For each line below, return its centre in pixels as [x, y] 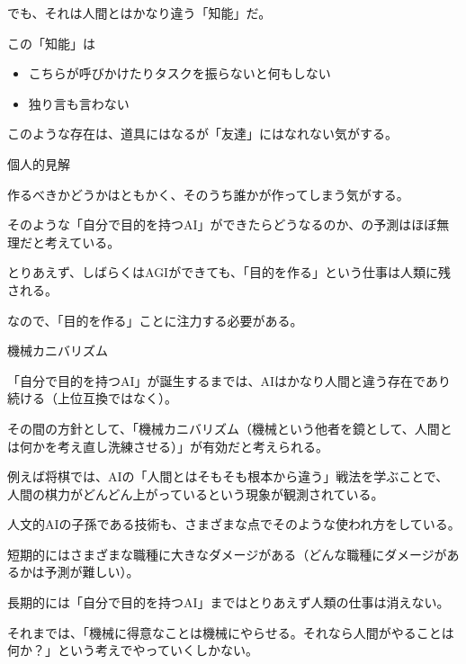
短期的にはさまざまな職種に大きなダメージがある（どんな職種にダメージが [227, 554]
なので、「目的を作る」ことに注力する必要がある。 [155, 320]
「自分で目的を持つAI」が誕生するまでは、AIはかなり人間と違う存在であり [229, 380]
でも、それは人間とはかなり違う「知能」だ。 [139, 13]
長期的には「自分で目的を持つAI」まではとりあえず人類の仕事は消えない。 [229, 602]
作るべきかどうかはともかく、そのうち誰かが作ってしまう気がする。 [208, 194]
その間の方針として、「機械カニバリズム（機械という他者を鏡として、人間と [230, 428]
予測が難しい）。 [92, 572]
